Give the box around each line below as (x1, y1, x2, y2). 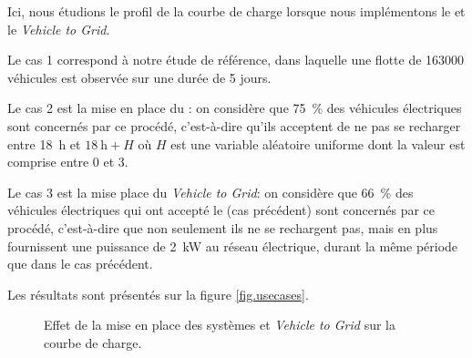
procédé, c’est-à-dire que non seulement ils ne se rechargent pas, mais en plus (7, 218, 438, 237)
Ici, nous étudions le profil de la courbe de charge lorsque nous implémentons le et (7, 2, 466, 20)
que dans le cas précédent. (7, 254, 153, 273)
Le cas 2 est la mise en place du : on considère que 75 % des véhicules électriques (7, 98, 462, 118)
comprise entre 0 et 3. (7, 152, 128, 171)
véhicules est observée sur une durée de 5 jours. (7, 67, 272, 87)
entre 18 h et (7, 134, 81, 153)
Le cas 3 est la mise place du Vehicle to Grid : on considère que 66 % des (7, 182, 414, 201)
